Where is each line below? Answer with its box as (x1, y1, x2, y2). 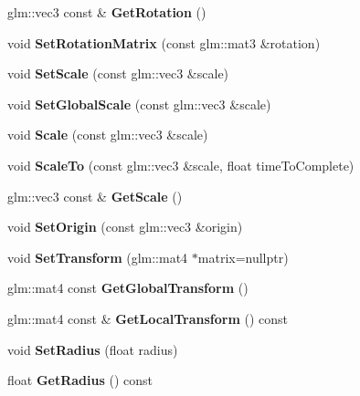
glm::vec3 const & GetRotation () (7, 3, 206, 21)
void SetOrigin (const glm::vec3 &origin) (7, 217, 243, 236)
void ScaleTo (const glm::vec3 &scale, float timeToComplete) (7, 155, 355, 174)
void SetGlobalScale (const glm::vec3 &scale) (7, 94, 271, 113)
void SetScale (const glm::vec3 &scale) (7, 64, 229, 83)
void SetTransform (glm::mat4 (7, 247, 188, 266)
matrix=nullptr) (197, 247, 289, 266)
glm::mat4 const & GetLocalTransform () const (7, 308, 289, 328)
